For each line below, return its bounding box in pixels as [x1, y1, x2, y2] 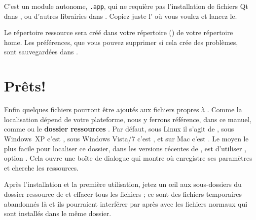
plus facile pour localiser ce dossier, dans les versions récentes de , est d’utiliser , [4, 143, 247, 153]
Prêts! [4, 76, 46, 96]
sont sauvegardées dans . [4, 46, 78, 57]
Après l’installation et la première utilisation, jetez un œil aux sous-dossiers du [4, 179, 242, 189]
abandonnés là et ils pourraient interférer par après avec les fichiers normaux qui [4, 198, 248, 209]
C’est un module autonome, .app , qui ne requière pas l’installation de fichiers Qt [4, 1, 248, 11]
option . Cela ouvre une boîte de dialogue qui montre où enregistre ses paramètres [4, 153, 252, 163]
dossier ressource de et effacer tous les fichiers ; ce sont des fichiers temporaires [4, 188, 242, 199]
